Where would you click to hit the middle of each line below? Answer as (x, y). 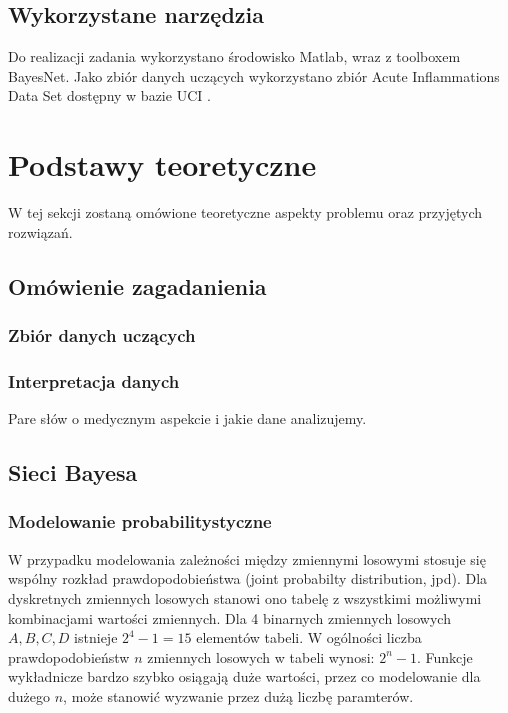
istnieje (96, 637)
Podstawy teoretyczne (162, 164)
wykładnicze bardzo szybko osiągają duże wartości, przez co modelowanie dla (244, 676)
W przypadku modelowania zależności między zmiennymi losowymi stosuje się (247, 558)
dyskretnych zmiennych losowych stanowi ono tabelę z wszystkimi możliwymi (245, 597)
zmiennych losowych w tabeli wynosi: (261, 656)
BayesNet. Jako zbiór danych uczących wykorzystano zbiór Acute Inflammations (254, 75)
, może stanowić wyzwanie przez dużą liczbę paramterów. (238, 695)
